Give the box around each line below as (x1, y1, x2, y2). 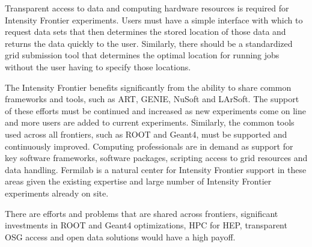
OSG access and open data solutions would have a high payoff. (5, 230, 236, 243)
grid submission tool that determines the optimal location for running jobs (5, 49, 280, 61)
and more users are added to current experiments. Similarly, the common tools (5, 116, 295, 129)
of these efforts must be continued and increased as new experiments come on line (5, 104, 307, 117)
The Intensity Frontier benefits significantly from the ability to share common (5, 81, 292, 93)
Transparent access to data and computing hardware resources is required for (5, 2, 289, 14)
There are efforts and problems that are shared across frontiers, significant (5, 207, 278, 219)
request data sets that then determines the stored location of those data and (5, 25, 286, 38)
